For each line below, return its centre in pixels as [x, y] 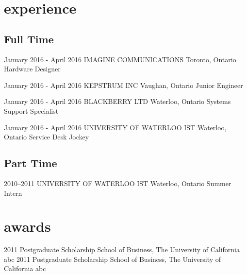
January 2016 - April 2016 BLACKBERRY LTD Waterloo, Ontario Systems [117, 101]
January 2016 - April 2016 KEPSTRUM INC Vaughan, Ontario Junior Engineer [123, 85]
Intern [13, 193]
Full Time [29, 39]
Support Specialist [31, 111]
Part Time [31, 163]
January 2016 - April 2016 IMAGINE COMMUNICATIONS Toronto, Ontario [120, 59]
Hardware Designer [32, 69]
